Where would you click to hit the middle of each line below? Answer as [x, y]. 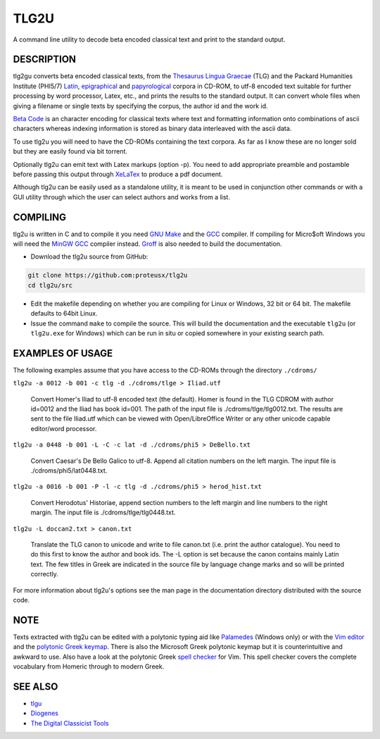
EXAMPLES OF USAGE [63, 353]
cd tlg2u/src [50, 285]
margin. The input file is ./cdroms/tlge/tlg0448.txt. [103, 513]
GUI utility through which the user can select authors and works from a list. [121, 197]
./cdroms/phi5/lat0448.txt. [69, 471]
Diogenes [45, 713]
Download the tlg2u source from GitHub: [89, 256]
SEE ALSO [36, 687]
